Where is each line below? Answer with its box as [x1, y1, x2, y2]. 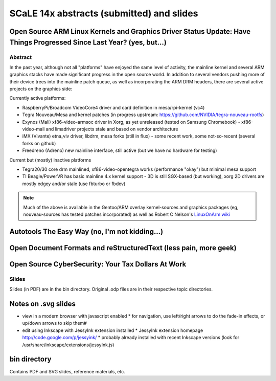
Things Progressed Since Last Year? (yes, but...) [9, 38, 167, 47]
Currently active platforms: [9, 95, 66, 101]
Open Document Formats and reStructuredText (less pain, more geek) [9, 243, 237, 252]
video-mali [22, 126, 45, 132]
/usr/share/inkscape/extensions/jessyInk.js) [22, 342, 114, 348]
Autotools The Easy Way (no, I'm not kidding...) [9, 227, 164, 236]
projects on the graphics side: [9, 86, 73, 92]
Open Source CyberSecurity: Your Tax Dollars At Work [9, 260, 187, 268]
